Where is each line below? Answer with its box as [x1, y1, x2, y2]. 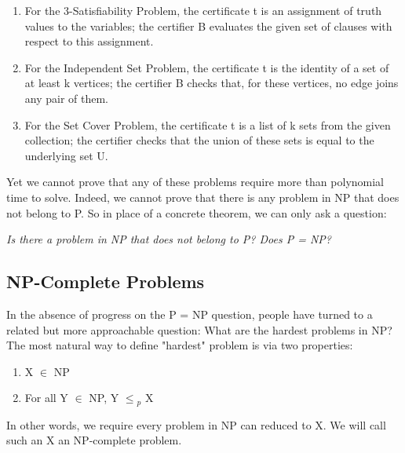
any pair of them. [24, 90, 109, 106]
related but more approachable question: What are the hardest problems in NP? [6, 321, 392, 338]
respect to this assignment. [24, 33, 154, 49]
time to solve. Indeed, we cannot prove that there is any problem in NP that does [6, 188, 400, 205]
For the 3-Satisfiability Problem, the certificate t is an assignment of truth [24, 2, 382, 18]
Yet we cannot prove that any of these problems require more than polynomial [6, 174, 385, 190]
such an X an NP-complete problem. [6, 432, 182, 448]
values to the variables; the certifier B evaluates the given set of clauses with [24, 17, 392, 34]
